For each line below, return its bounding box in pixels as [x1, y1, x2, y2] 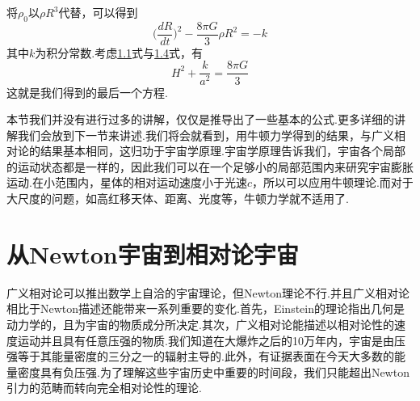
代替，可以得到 [58, 4, 138, 20]
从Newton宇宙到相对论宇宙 [6, 237, 299, 270]
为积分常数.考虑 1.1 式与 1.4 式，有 [35, 44, 204, 61]
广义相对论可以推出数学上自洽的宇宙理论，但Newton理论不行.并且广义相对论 [6, 284, 409, 301]
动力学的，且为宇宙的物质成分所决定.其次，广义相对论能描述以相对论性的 [6, 315, 394, 332]
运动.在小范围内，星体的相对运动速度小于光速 [6, 174, 247, 191]
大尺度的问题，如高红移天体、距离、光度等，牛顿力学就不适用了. [6, 190, 349, 207]
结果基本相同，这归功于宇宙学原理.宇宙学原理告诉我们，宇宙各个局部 [40, 142, 405, 159]
